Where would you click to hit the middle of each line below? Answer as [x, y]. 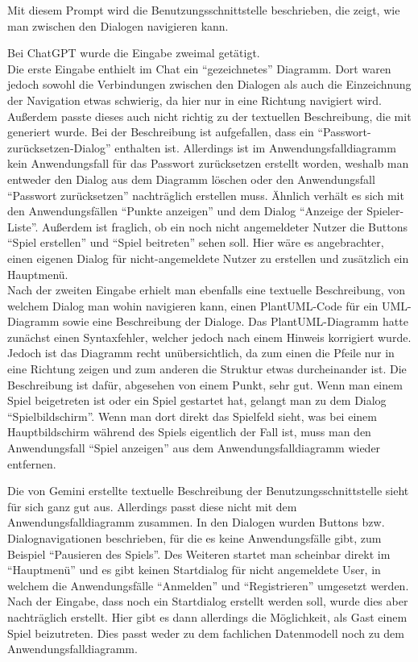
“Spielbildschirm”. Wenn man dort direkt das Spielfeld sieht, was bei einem [192, 416]
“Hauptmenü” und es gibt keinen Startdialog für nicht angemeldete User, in [194, 570]
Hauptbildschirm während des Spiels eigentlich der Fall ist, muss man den [189, 432]
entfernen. [32, 463]
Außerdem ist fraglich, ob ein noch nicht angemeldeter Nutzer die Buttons [225, 226]
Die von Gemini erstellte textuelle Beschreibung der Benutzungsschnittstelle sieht [208, 491]
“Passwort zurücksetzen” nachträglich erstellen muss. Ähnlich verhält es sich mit [206, 195]
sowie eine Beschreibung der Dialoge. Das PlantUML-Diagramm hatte [236, 321]
